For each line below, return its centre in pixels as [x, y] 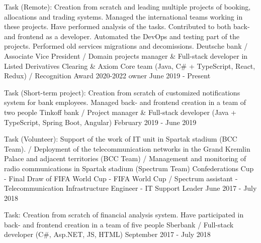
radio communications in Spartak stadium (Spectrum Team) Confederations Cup [129, 168]
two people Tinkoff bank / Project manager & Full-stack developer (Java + [120, 112]
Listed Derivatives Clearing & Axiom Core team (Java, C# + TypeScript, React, [130, 66]
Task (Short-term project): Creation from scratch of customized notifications [122, 92]
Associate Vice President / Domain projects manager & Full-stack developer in [126, 55]
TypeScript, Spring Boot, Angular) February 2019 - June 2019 [100, 122]
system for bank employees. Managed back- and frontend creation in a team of [125, 102]
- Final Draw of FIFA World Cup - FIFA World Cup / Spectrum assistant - [121, 178]
